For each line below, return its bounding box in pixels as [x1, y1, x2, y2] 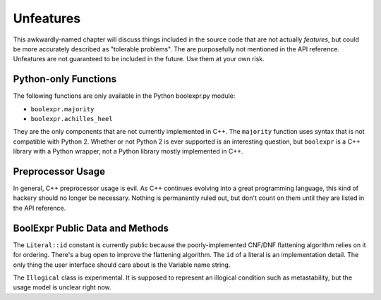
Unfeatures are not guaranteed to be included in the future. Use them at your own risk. [13, 55, 265, 63]
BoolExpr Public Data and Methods [13, 222, 169, 234]
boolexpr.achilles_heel [30, 115, 113, 123]
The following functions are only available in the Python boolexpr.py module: [13, 92, 236, 100]
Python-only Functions [13, 73, 116, 85]
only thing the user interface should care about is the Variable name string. [13, 261, 231, 269]
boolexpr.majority [30, 105, 95, 113]
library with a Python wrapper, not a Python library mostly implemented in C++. [13, 147, 243, 156]
